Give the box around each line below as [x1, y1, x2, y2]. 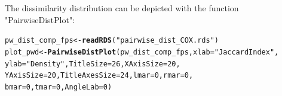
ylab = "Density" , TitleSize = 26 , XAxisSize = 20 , [5, 59, 180, 68]
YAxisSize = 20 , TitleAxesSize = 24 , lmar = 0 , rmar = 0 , [5, 71, 194, 80]
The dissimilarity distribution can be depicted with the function [5, 2, 239, 14]
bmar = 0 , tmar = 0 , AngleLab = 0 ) [5, 82, 112, 91]
